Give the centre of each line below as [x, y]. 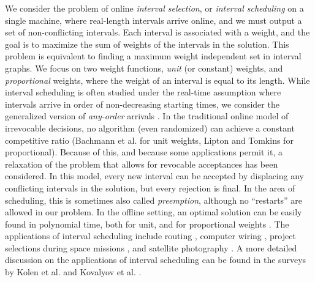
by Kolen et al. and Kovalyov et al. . [73, 272]
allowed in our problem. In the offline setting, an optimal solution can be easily [154, 212]
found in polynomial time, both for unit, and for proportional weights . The [147, 224]
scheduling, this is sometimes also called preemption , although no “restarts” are [154, 200]
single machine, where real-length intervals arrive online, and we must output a [154, 20]
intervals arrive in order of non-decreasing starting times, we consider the [142, 104]
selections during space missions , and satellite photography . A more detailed [151, 247]
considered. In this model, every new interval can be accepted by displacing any [154, 176]
